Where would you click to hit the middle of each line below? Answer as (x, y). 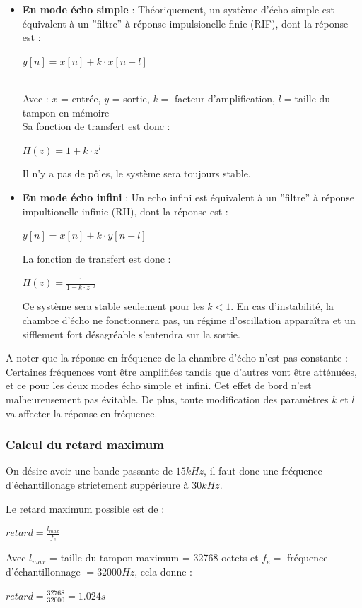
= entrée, (81, 98)
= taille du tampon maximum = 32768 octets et (154, 558)
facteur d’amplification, (225, 98)
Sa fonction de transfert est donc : (96, 126)
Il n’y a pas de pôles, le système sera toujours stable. (136, 173)
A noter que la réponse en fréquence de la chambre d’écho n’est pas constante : (177, 358)
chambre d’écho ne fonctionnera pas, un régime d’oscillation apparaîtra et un (189, 320)
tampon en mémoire (66, 112)
